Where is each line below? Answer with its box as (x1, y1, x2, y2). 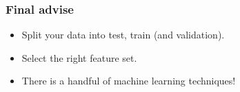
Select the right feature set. (21, 50, 137, 65)
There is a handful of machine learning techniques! (21, 73, 236, 88)
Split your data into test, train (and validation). (21, 27, 225, 42)
